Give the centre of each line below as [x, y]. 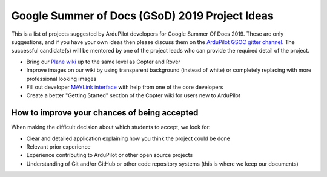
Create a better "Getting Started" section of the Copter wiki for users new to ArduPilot [133, 95]
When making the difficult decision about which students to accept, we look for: [111, 127]
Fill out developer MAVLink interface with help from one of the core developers [125, 87]
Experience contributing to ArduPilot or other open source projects [110, 155]
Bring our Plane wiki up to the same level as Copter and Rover [104, 62]
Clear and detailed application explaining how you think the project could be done [128, 138]
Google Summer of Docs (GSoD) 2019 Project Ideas [142, 16]
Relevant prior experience [58, 146]
